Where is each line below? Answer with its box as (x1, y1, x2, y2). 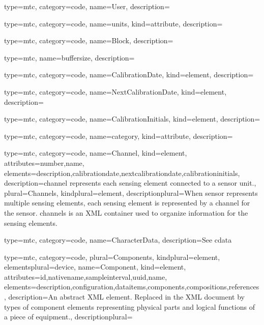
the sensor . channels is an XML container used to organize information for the (4, 207, 248, 218)
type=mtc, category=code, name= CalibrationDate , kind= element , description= (4, 69, 254, 80)
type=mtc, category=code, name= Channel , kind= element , (4, 147, 187, 158)
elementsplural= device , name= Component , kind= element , (4, 261, 186, 272)
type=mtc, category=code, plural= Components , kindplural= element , (4, 251, 220, 262)
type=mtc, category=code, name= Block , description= (4, 35, 173, 46)
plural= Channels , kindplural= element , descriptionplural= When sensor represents (4, 187, 258, 198)
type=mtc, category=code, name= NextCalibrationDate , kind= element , (4, 86, 227, 97)
